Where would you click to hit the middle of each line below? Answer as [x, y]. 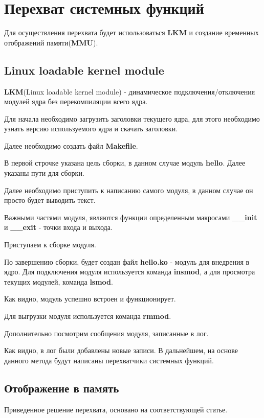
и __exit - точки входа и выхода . [58, 227]
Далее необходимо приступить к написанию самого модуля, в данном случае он [129, 190]
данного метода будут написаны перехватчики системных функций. [109, 360]
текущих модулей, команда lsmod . [59, 281]
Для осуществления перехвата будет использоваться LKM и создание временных [131, 32]
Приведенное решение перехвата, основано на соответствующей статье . [116, 409]
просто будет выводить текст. [50, 200]
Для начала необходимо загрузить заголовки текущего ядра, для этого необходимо [132, 118]
